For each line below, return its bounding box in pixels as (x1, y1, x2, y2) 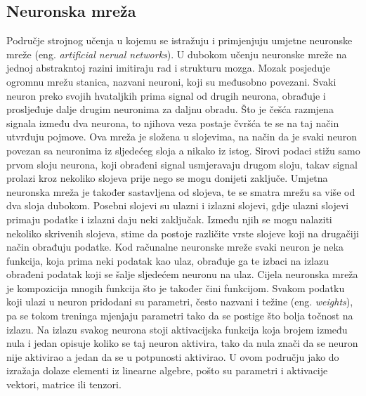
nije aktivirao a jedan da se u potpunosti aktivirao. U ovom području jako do (6, 349, 339, 364)
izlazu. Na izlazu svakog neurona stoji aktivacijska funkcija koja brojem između (6, 322, 348, 336)
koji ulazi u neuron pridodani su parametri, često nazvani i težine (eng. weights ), (6, 294, 353, 309)
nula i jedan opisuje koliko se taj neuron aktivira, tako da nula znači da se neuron (6, 336, 358, 350)
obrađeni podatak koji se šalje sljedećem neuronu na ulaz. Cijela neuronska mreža (6, 267, 358, 282)
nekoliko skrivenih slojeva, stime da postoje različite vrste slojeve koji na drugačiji (6, 225, 359, 240)
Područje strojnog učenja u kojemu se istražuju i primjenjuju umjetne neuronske (6, 33, 353, 48)
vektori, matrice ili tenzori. (6, 377, 122, 392)
